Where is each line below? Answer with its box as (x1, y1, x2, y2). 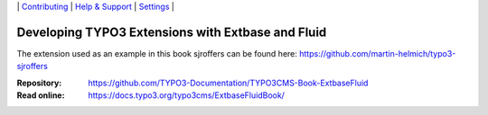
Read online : (16, 90, 65, 101)
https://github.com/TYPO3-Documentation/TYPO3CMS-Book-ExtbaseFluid (88, 77, 369, 88)
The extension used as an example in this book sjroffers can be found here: (16, 48, 298, 58)
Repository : (16, 77, 62, 88)
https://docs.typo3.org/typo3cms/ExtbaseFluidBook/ (88, 90, 285, 101)
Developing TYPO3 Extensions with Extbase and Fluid (16, 24, 327, 40)
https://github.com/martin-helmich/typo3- (298, 48, 456, 58)
